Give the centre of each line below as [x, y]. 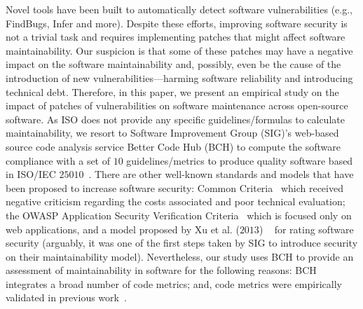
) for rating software [306, 229]
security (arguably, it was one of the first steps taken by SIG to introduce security [182, 243]
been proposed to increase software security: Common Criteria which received [174, 187]
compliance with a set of [58, 160]
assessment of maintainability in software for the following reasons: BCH [161, 270]
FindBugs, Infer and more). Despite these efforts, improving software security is [177, 23]
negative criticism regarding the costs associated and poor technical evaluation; [176, 201]
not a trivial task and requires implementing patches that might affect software [176, 37]
